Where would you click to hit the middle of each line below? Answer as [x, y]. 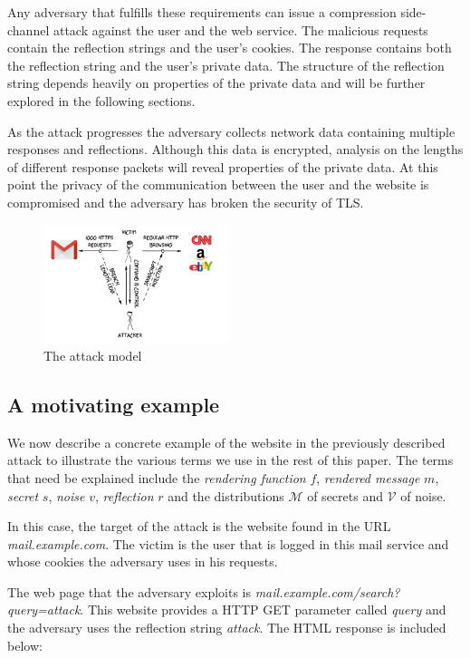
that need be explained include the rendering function [157, 477]
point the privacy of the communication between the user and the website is [218, 184]
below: [25, 645]
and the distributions [226, 495]
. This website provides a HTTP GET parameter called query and [263, 610]
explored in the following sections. [101, 100]
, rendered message [368, 477]
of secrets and [345, 495]
